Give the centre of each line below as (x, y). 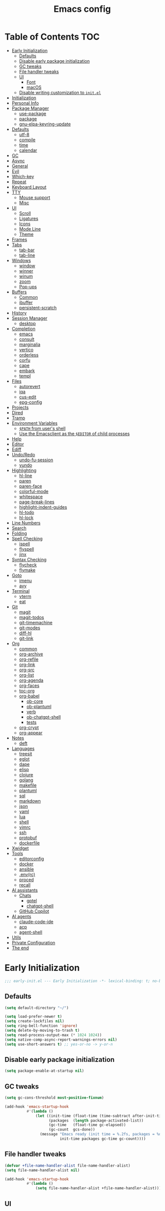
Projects (20, 407)
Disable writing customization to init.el (60, 92)
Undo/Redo (23, 454)
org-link (27, 664)
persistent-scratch (38, 308)
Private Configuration (33, 942)
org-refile (29, 659)
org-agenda (31, 680)
